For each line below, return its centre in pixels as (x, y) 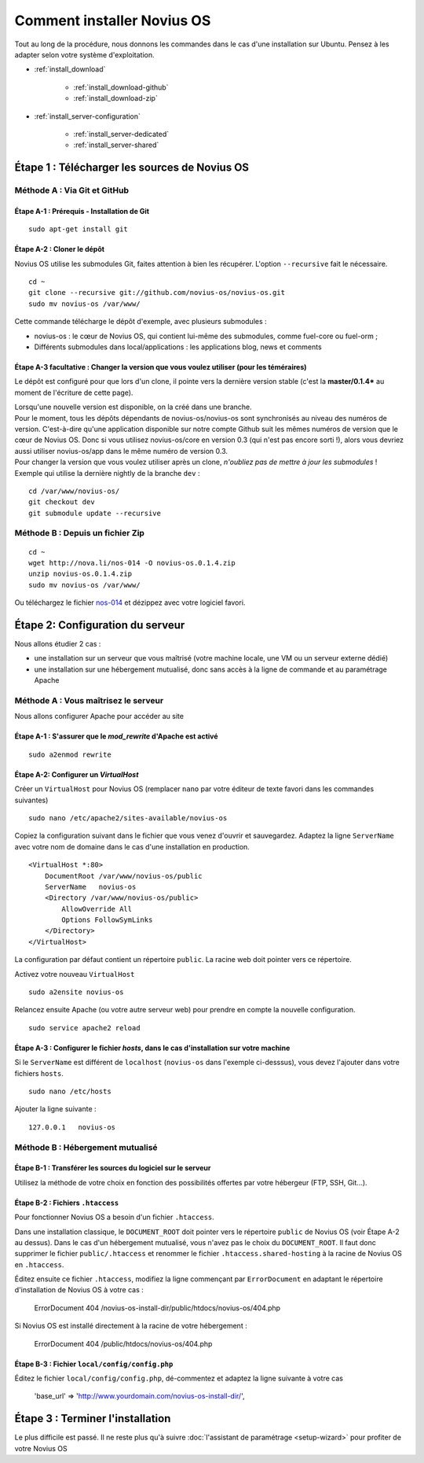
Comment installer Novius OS (113, 20)
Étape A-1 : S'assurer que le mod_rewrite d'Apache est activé (117, 736)
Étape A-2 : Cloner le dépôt (60, 249)
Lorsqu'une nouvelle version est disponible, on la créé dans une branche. (133, 407)
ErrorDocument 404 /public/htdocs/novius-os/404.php (123, 1343)
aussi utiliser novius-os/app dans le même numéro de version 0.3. (121, 451)
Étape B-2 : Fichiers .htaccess (67, 1203)
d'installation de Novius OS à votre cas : (79, 1290)
